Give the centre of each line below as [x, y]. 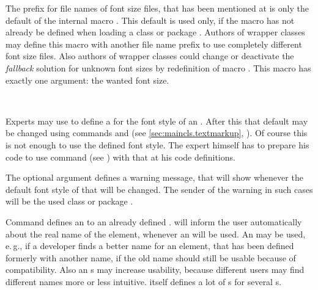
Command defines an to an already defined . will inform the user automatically [154, 221]
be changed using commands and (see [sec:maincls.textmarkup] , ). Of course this [157, 133]
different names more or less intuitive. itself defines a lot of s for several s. [144, 281]
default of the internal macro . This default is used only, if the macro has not [150, 20]
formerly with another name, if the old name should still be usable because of [151, 257]
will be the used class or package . [69, 201]
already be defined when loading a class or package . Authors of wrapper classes [155, 32]
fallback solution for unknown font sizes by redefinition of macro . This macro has [158, 67]
